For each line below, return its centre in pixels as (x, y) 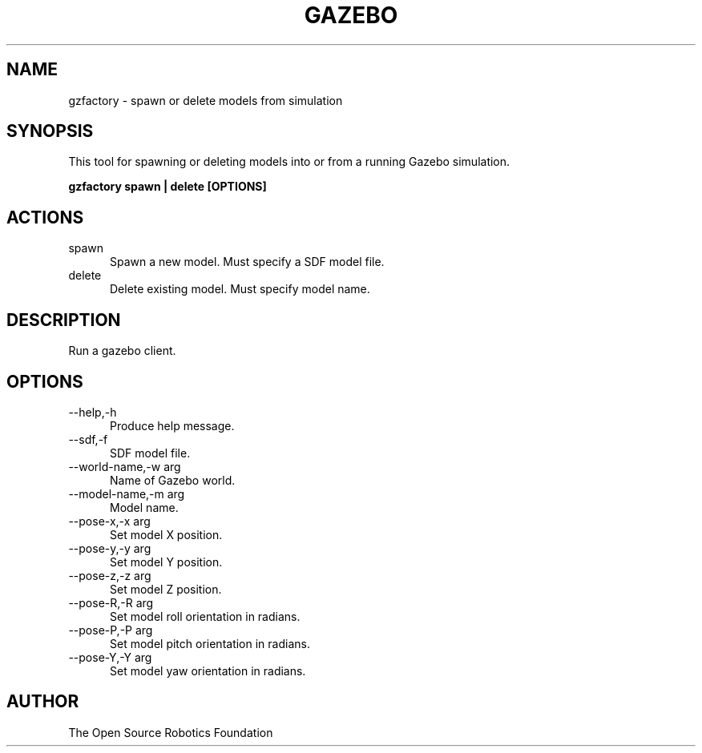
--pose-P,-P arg (111, 630)
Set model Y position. (166, 562)
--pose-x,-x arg (109, 521)
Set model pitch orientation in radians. (210, 643)
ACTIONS (45, 217)
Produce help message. (172, 425)
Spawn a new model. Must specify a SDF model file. (247, 262)
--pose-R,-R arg (111, 602)
